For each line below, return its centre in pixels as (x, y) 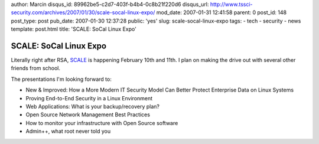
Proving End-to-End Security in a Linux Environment (89, 98)
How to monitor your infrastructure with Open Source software (102, 123)
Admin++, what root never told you (68, 131)
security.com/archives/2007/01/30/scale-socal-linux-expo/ (83, 12)
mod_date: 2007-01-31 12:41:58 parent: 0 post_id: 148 (221, 12)
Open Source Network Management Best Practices (88, 114)
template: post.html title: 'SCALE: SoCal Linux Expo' (74, 29)
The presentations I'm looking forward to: (61, 79)
